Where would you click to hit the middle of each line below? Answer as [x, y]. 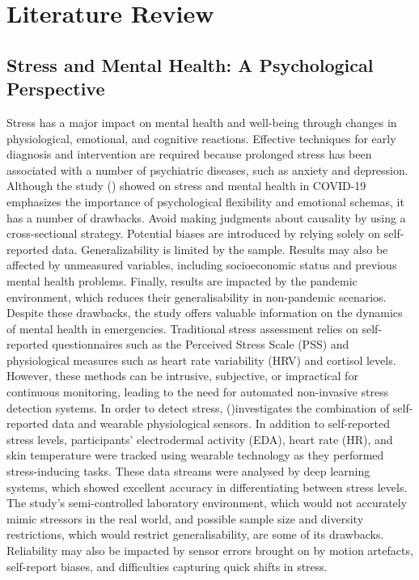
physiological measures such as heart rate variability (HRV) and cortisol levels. [201, 360]
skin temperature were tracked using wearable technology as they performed [195, 455]
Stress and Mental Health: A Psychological [190, 64]
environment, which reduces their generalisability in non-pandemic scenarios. [197, 296]
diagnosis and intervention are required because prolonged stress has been [189, 154]
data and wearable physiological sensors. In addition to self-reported [221, 423]
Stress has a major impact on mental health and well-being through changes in [202, 122]
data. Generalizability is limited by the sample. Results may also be [220, 249]
